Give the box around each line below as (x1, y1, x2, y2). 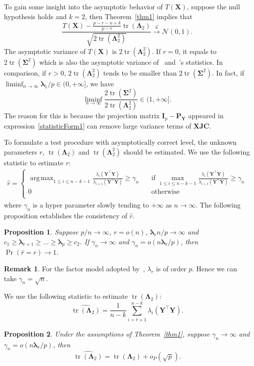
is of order (156, 263, 186, 274)
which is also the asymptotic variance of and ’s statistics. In (39, 56, 223, 67)
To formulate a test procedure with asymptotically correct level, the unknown (4, 137, 237, 147)
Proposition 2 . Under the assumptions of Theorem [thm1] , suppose (4, 328, 210, 339)
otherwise (151, 188, 180, 196)
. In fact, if (212, 67, 244, 78)
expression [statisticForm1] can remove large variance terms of (4, 120, 191, 131)
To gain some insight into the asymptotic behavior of (4, 1, 163, 11)
